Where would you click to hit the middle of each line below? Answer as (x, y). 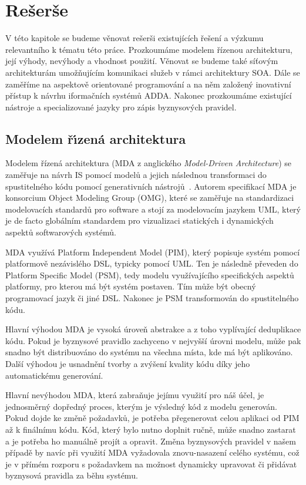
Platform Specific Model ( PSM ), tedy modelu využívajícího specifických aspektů (150, 275)
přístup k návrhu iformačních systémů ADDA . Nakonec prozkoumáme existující (149, 95)
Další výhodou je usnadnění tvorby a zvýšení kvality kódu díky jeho (128, 363)
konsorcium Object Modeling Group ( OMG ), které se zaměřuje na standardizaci (150, 198)
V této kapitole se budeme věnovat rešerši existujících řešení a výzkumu (134, 38)
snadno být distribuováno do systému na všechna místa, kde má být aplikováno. (149, 352)
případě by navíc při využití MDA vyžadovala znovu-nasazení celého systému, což (152, 452)
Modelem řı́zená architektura (96, 138)
